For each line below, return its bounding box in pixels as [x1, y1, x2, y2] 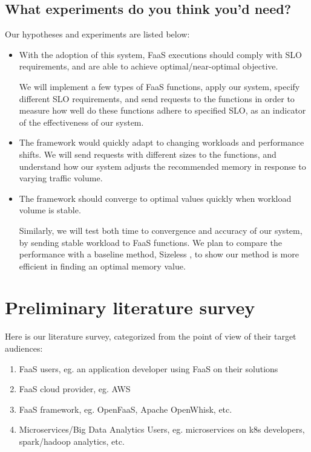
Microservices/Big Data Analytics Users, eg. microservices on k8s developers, [19, 423, 305, 436]
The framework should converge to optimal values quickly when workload [19, 192, 292, 204]
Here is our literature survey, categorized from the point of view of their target [5, 330, 296, 343]
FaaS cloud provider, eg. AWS [19, 383, 131, 395]
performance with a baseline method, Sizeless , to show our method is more [19, 248, 299, 260]
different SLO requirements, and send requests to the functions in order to [19, 92, 295, 105]
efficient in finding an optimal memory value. [19, 259, 186, 272]
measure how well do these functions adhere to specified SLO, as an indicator [19, 104, 306, 117]
